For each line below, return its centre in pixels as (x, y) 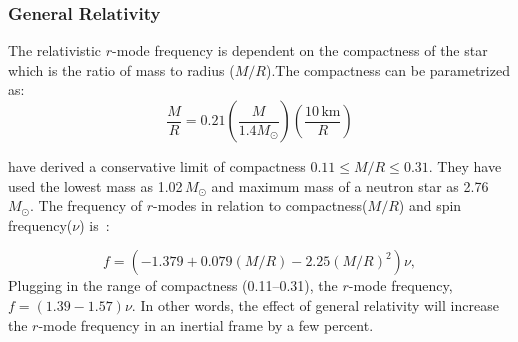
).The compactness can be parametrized (387, 69)
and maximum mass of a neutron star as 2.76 (350, 185)
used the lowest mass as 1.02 (95, 185)
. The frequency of (86, 205)
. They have (465, 166)
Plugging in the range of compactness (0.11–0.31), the (173, 285)
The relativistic (55, 50)
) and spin (430, 205)
